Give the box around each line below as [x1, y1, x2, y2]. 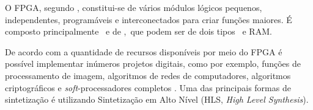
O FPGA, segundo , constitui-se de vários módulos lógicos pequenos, [5, 1, 262, 13]
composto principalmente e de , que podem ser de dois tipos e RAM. [5, 25, 272, 38]
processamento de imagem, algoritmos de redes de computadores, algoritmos [5, 69, 291, 81]
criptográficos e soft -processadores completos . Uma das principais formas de [5, 81, 291, 94]
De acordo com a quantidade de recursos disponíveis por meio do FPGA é [5, 45, 282, 58]
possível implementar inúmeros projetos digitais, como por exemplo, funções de [5, 57, 301, 70]
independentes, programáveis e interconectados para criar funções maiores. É [5, 13, 292, 26]
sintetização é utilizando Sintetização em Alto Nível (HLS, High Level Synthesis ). [5, 93, 309, 106]
